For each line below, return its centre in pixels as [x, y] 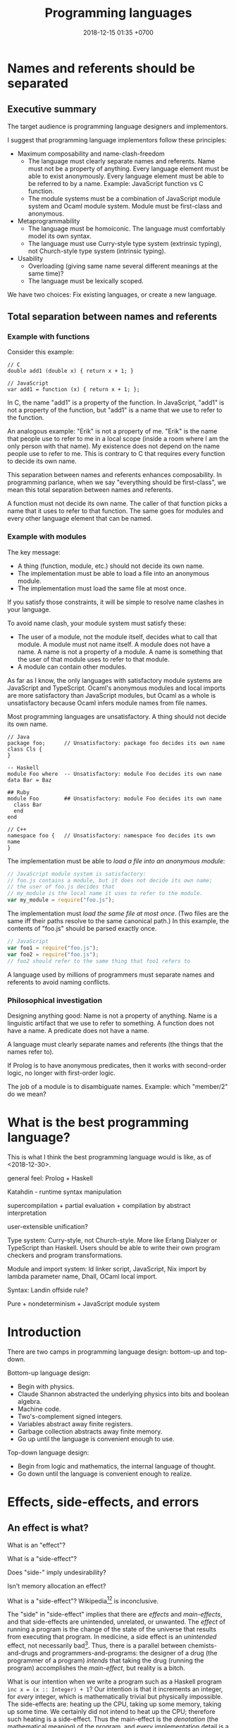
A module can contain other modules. [72, 667]
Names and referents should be [101, 68]
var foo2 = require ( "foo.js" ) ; [53, 954]
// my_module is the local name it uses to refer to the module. [105, 894]
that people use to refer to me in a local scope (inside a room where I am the [118, 439]
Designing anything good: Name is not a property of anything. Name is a [112, 1016]
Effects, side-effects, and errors [103, 1502]
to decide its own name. [42, 461]
